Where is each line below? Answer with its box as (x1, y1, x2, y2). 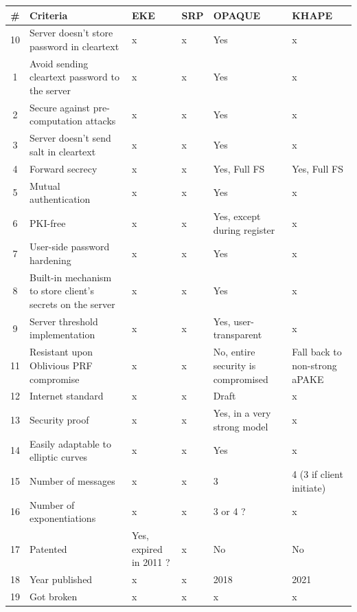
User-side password (30, 239, 110, 254)
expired (131, 541, 163, 556)
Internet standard (30, 389, 104, 403)
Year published (30, 571, 93, 586)
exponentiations (30, 511, 96, 525)
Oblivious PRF (30, 358, 93, 372)
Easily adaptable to (30, 436, 111, 450)
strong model (213, 419, 268, 433)
